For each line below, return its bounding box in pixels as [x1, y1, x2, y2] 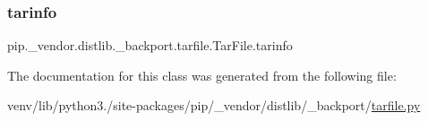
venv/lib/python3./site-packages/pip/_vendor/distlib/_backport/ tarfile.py [7, 96, 421, 115]
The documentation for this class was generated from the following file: [7, 65, 397, 84]
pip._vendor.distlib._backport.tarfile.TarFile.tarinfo [7, 36, 293, 55]
